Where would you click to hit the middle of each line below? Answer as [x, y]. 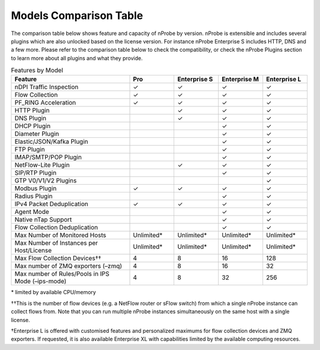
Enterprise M [240, 79]
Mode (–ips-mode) [41, 281]
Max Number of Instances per [56, 243]
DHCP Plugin [33, 126]
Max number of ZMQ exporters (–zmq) [68, 266]
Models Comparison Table [77, 15]
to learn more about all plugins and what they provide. [77, 58]
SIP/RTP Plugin [36, 173]
